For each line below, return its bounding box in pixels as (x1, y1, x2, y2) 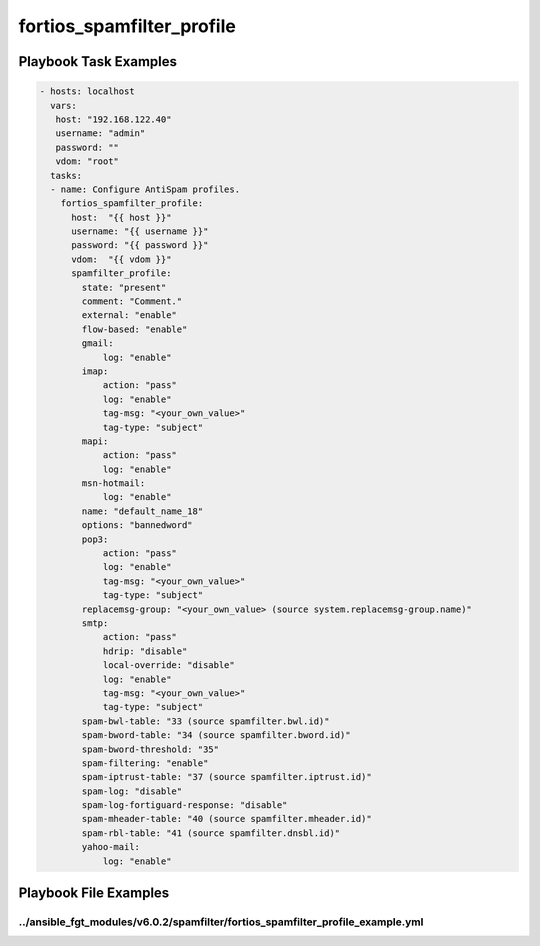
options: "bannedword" (81, 520, 194, 531)
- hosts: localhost (39, 86, 135, 97)
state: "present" (81, 281, 167, 293)
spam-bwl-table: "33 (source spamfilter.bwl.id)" (81, 715, 330, 727)
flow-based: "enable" (81, 323, 188, 335)
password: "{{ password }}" (71, 240, 209, 251)
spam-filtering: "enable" (81, 757, 209, 769)
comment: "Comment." (81, 296, 183, 307)
